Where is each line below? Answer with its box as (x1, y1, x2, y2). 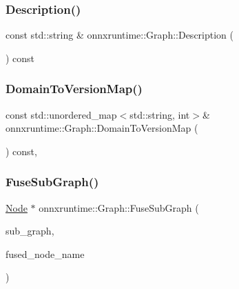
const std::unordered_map (6, 107, 117, 121)
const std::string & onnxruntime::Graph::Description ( (6, 28, 233, 42)
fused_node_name (6, 246, 85, 261)
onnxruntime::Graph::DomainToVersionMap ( (6, 121, 198, 135)
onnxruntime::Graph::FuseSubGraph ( (39, 200, 199, 215)
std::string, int (129, 107, 190, 121)
